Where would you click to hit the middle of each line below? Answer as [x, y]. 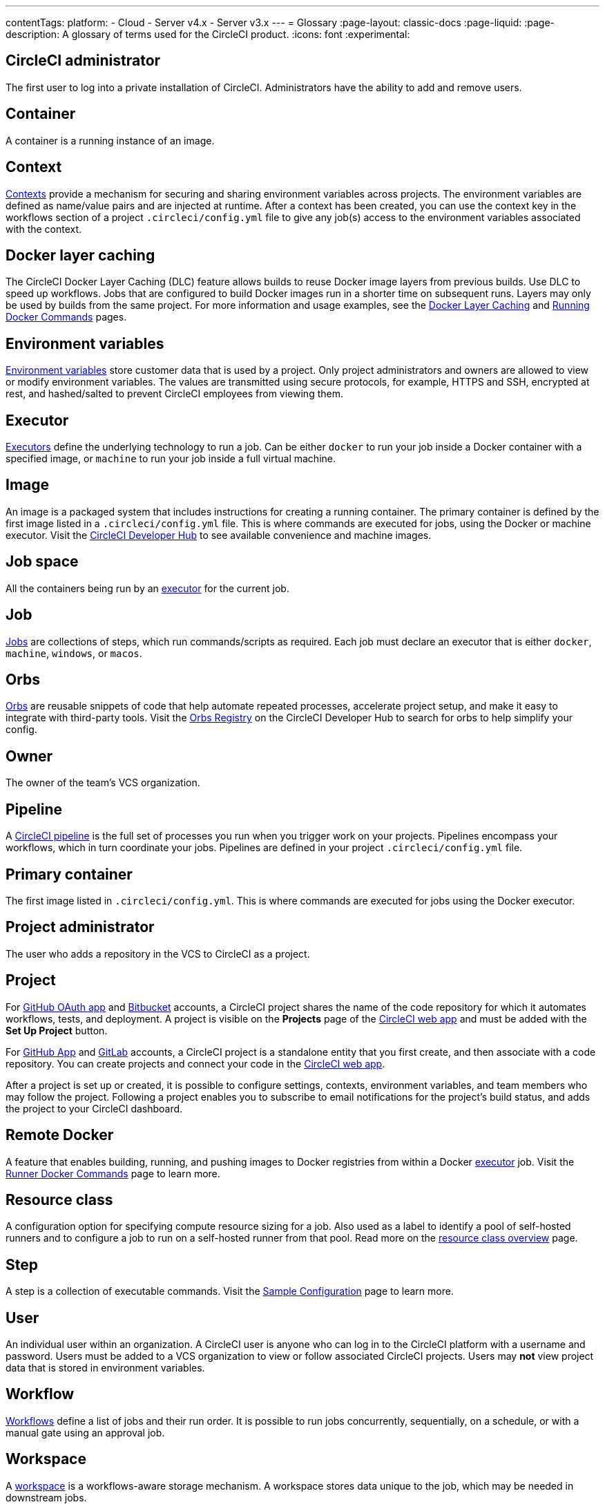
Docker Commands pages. [66, 317]
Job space [42, 562]
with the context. [44, 229]
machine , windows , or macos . [74, 653]
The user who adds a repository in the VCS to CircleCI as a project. [158, 953]
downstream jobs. [46, 1497]
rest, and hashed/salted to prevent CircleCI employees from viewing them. [174, 394]
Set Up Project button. [57, 1030]
